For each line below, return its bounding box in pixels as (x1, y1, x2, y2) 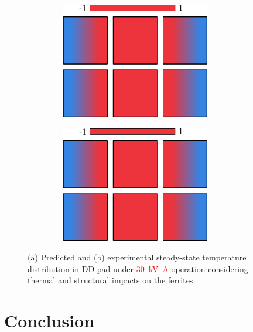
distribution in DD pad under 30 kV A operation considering (28, 262, 248, 275)
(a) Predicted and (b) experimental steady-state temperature (28, 251, 247, 263)
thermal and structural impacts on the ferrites (28, 274, 193, 286)
